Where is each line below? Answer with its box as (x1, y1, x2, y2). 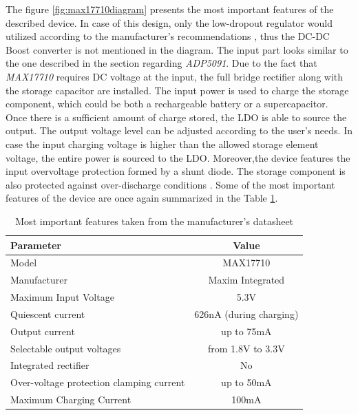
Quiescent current (10, 306, 85, 321)
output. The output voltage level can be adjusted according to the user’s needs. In (6, 123, 352, 138)
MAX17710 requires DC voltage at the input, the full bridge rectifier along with (6, 69, 344, 83)
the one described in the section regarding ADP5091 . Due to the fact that (6, 56, 317, 70)
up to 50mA (221, 375, 272, 390)
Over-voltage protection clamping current (10, 375, 185, 390)
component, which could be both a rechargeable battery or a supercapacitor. (6, 96, 328, 111)
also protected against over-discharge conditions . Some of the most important (6, 177, 335, 191)
